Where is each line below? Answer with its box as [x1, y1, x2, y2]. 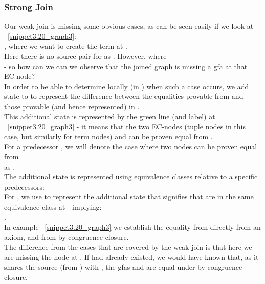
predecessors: [4, 181, 45, 192]
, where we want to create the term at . [4, 40, 127, 51]
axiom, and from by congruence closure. [4, 231, 129, 242]
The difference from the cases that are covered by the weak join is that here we [4, 241, 252, 252]
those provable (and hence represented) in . [4, 100, 140, 111]
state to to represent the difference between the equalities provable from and [4, 91, 244, 102]
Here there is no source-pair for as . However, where [4, 51, 167, 61]
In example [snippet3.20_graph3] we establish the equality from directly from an [4, 221, 261, 232]
